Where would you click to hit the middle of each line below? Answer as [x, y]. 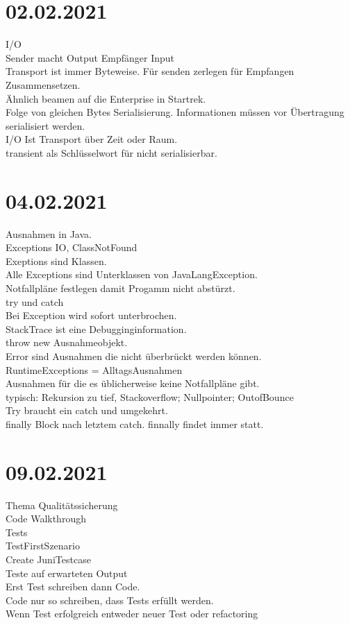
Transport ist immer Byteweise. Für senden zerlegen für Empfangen [150, 71]
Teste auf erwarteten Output [67, 573]
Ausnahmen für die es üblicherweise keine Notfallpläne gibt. [133, 383]
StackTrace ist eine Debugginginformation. [96, 328]
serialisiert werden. [45, 125]
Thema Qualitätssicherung [62, 505]
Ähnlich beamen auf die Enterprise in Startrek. [106, 98]
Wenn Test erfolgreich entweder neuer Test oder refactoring [132, 614]
